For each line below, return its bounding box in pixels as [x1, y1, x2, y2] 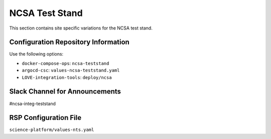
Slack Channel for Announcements [9, 87, 121, 96]
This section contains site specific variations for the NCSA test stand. [9, 25, 153, 31]
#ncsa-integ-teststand [9, 100, 56, 106]
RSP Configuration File [9, 113, 82, 122]
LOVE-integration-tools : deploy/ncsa [22, 74, 112, 80]
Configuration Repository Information [9, 38, 130, 46]
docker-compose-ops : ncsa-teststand [22, 60, 109, 66]
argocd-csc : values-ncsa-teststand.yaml [22, 67, 120, 73]
